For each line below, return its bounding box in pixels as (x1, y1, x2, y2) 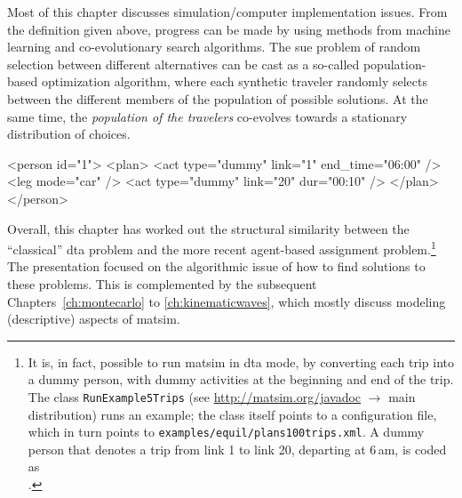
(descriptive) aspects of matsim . (7, 309, 180, 328)
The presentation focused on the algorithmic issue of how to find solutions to (7, 257, 426, 276)
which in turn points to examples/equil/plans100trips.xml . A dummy (28, 422, 425, 441)
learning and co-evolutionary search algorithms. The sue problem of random (7, 37, 421, 56)
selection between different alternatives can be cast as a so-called (7, 54, 360, 73)
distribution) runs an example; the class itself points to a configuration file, (28, 405, 437, 423)
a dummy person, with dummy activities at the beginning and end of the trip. (28, 370, 454, 389)
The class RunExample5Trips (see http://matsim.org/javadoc (28, 387, 362, 406)
